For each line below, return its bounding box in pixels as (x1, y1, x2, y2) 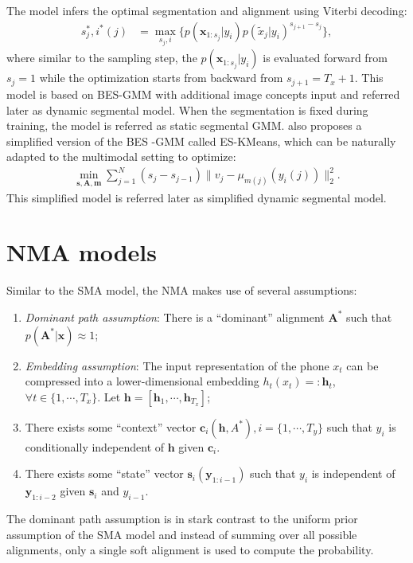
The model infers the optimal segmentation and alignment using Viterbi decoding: (6, 2, 407, 18)
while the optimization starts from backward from (39, 69, 283, 86)
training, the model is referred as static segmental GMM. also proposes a (6, 117, 362, 134)
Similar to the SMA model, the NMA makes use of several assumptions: (6, 282, 357, 299)
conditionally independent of (25, 438, 165, 455)
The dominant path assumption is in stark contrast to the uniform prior (6, 510, 358, 527)
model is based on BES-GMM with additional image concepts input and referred (6, 85, 400, 102)
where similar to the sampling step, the (6, 49, 197, 66)
